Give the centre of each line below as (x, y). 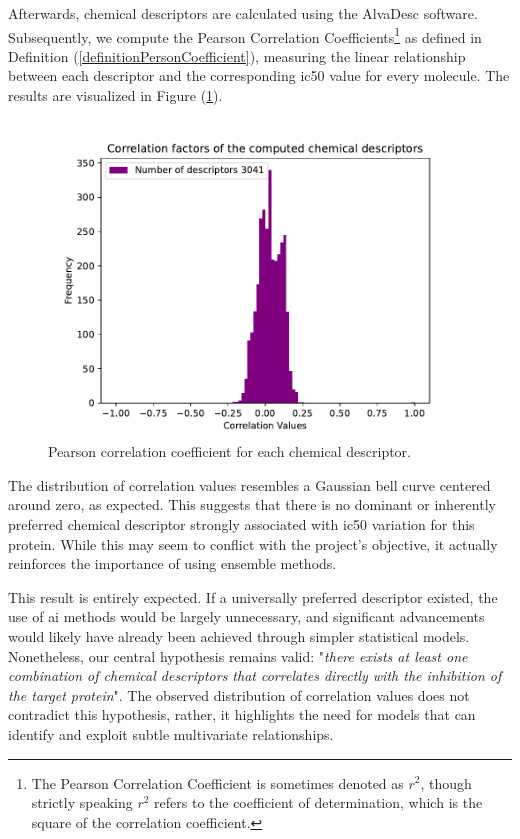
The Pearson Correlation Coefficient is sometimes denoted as (217, 782)
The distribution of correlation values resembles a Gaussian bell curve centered (249, 484)
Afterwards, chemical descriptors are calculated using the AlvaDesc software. (243, 13)
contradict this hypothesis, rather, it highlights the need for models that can (242, 714)
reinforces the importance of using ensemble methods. (172, 563)
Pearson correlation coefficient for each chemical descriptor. (229, 451)
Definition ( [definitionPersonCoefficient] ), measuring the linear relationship (237, 55)
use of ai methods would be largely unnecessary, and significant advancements (246, 616)
